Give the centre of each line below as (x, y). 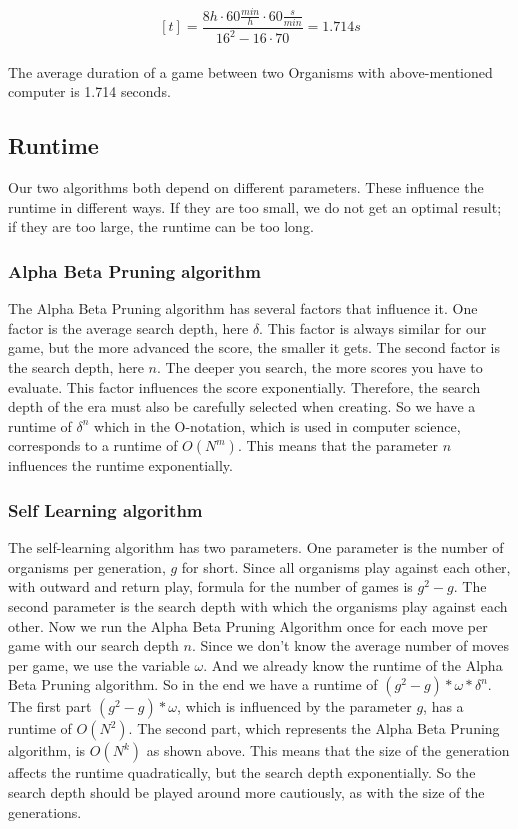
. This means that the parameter (338, 445)
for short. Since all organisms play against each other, (346, 566)
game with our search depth (93, 645)
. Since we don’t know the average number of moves (350, 645)
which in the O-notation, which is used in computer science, (277, 425)
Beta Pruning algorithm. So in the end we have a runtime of (193, 684)
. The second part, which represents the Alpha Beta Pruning (314, 728)
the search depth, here (76, 366)
